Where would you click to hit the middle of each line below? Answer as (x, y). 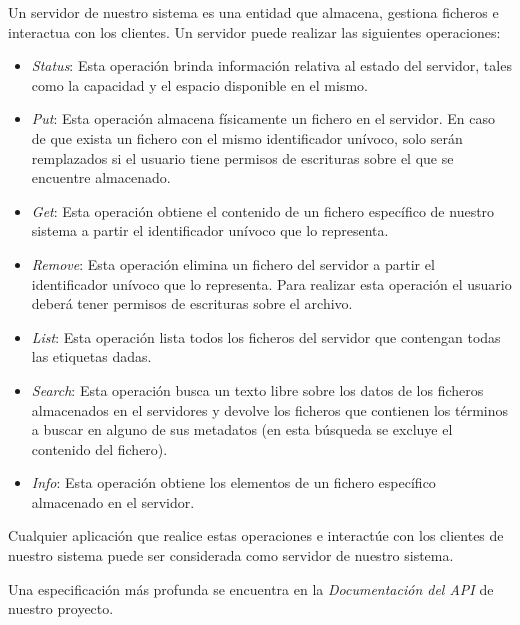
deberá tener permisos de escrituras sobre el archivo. (192, 303)
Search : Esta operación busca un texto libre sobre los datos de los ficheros (257, 389)
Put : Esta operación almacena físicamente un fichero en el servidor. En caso (263, 118)
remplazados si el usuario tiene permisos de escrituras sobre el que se (242, 157)
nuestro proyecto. (61, 608)
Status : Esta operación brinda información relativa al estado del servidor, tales (271, 65)
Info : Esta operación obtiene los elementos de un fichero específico (233, 482)
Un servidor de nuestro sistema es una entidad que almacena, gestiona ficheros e (253, 12)
